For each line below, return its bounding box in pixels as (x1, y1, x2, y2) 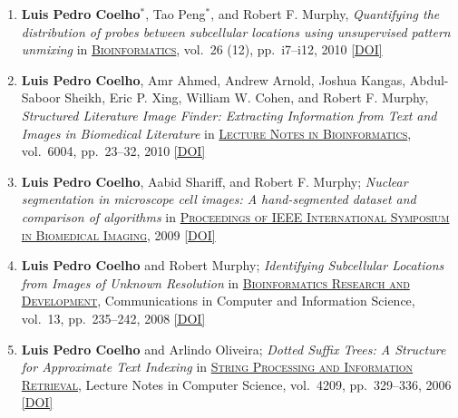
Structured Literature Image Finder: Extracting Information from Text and (21, 105, 437, 124)
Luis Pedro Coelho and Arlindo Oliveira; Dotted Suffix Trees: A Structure (21, 339, 446, 358)
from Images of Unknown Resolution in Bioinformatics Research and (21, 273, 410, 292)
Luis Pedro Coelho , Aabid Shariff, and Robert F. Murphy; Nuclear (21, 171, 408, 190)
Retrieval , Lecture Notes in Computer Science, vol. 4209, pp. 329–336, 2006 (21, 374, 452, 394)
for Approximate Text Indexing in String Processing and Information (21, 357, 414, 376)
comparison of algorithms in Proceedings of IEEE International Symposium (21, 207, 450, 226)
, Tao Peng (145, 5, 206, 23)
